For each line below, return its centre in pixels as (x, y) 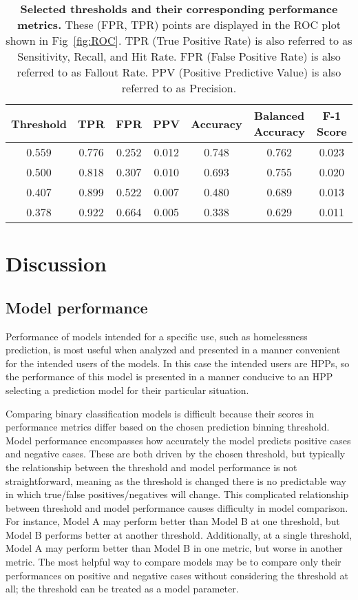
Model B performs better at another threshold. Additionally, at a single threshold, (179, 534)
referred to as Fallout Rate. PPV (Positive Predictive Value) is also (179, 72)
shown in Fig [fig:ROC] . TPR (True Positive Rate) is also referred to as (179, 40)
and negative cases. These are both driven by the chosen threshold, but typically (176, 454)
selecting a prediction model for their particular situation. (127, 390)
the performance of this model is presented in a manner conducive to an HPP (169, 376)
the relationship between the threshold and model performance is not (151, 467)
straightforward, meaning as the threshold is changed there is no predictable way (176, 480)
